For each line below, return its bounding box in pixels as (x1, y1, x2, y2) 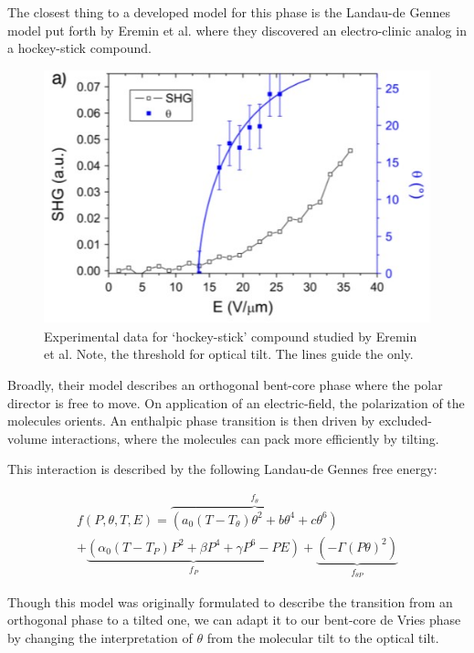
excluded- (378, 411, 432, 430)
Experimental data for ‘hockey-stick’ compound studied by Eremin (44, 326, 417, 345)
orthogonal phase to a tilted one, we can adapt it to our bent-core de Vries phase (7, 610, 461, 629)
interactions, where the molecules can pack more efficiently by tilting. (51, 428, 439, 448)
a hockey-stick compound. (7, 38, 152, 58)
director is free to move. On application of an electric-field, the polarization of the (7, 393, 465, 412)
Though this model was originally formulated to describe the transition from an (7, 592, 453, 611)
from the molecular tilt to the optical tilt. (206, 627, 439, 647)
